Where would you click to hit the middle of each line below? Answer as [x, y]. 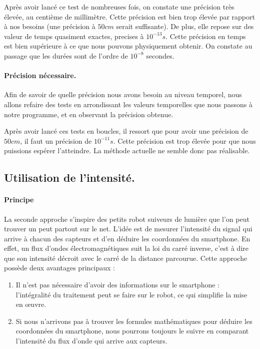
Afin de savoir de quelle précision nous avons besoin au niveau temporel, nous [123, 94]
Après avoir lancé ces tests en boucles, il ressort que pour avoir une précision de [126, 131]
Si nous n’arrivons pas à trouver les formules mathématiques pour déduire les [134, 321]
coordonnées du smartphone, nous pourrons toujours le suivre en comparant [132, 331]
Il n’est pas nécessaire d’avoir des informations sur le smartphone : [117, 285]
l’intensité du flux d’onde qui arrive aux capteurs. [91, 341]
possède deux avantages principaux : [59, 268]
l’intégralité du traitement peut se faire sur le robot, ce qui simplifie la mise [131, 294]
